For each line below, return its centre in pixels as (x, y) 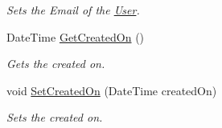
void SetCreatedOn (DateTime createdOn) (112, 90)
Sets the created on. (55, 117)
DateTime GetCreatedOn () (76, 36)
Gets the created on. (56, 64)
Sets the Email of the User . (73, 10)
